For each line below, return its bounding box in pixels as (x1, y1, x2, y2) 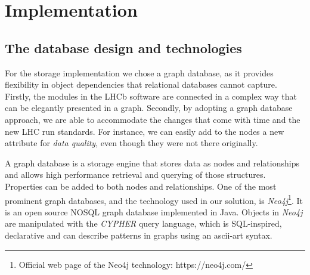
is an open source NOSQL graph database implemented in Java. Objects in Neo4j (5, 205, 303, 218)
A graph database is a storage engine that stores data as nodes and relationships (5, 156, 299, 169)
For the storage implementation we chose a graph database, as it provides (5, 66, 274, 79)
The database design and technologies (5, 38, 242, 57)
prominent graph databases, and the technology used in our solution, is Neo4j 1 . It (5, 192, 303, 206)
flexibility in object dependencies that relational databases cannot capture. (5, 78, 277, 91)
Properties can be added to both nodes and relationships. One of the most (5, 180, 277, 192)
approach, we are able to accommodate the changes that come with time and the (5, 113, 300, 125)
